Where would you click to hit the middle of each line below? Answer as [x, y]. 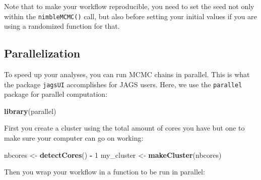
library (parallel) [30, 111]
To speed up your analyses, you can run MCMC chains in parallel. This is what [127, 74]
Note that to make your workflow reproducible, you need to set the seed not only [129, 6]
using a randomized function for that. [62, 26]
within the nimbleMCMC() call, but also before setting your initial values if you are [130, 16]
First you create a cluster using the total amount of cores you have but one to [124, 128]
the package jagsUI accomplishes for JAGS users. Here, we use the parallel [123, 84]
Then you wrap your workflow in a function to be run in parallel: [105, 172]
